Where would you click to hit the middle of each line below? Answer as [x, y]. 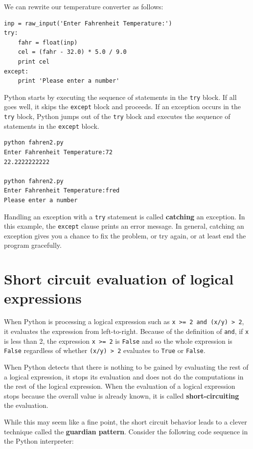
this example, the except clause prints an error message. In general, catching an [124, 226]
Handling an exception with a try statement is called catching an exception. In [125, 216]
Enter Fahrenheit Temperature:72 [58, 152]
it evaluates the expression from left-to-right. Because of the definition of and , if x [126, 331]
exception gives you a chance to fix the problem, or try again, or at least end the [125, 235]
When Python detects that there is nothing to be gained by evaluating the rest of [126, 366]
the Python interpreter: [39, 441]
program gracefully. [33, 245]
